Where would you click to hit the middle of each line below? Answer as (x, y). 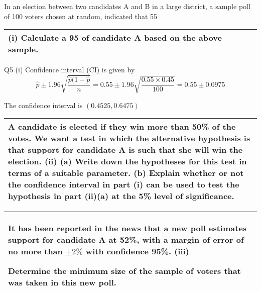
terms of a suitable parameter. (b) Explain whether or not (126, 173)
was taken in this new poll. (62, 282)
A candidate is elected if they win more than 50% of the (122, 127)
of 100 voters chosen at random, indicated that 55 (81, 16)
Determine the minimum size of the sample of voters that (124, 271)
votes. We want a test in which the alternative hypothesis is (129, 138)
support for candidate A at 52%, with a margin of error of (126, 240)
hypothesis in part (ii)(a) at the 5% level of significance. (121, 196)
